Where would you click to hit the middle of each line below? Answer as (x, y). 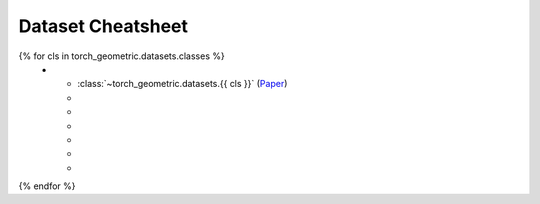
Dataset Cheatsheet (103, 26)
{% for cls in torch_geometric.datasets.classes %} (121, 56)
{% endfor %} (47, 186)
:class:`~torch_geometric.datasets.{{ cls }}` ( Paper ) (182, 84)
